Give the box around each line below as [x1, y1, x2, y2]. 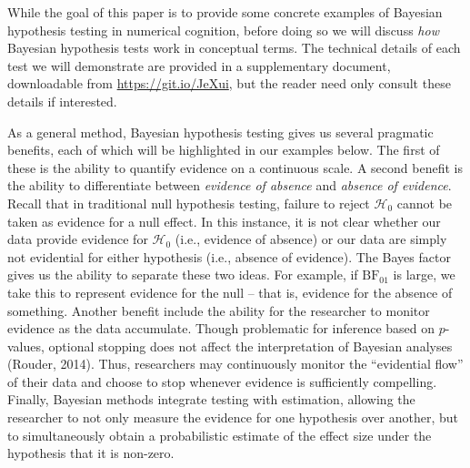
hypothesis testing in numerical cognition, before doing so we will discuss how [7, 20, 439, 39]
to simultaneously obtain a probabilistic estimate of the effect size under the [7, 425, 432, 444]
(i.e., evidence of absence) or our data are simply [175, 229, 447, 249]
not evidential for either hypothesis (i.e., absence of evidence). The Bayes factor [7, 247, 451, 266]
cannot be [396, 193, 453, 212]
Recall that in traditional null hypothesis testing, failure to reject [7, 193, 370, 212]
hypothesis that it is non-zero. [7, 443, 175, 463]
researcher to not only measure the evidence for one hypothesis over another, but [7, 408, 459, 427]
